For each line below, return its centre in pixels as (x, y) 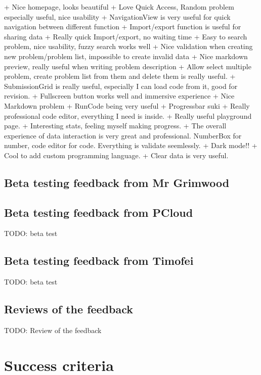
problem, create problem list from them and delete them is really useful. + (120, 76)
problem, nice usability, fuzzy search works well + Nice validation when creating (128, 46)
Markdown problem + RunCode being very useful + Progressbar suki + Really (127, 105)
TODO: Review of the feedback (53, 330)
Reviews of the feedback (69, 309)
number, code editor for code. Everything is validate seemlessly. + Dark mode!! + (131, 145)
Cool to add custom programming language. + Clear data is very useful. (116, 155)
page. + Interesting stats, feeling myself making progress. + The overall (115, 126)
